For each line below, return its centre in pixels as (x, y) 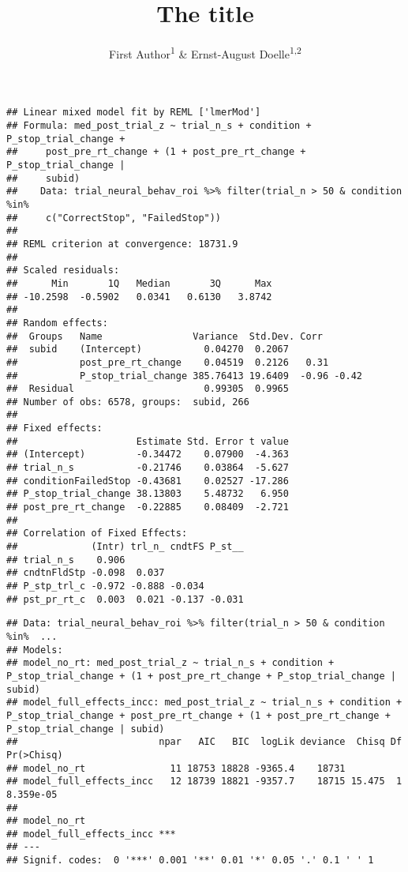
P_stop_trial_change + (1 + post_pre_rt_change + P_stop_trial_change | (201, 676)
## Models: (35, 650)
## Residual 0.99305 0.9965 (148, 389)
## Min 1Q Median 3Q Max (139, 283)
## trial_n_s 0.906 (66, 560)
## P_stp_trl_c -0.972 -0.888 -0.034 (105, 586)
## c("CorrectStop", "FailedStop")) (114, 218)
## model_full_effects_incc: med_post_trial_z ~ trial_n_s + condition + (204, 703)
